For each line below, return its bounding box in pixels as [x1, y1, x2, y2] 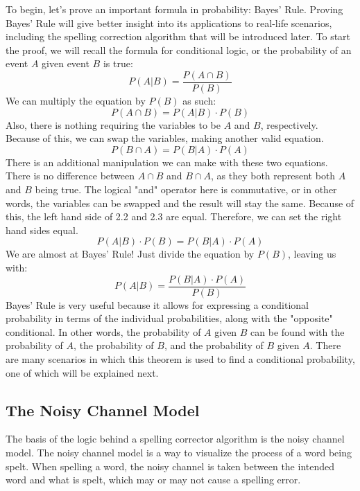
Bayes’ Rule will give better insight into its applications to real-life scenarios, [6, 15, 332, 30]
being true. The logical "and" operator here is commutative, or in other [35, 182, 337, 196]
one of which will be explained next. [6, 365, 159, 380]
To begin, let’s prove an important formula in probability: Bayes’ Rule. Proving [6, 2, 343, 16]
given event [42, 56, 89, 71]
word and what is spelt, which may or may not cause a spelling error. [6, 472, 301, 487]
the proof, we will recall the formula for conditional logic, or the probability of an [6, 42, 352, 57]
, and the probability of [164, 338, 264, 352]
